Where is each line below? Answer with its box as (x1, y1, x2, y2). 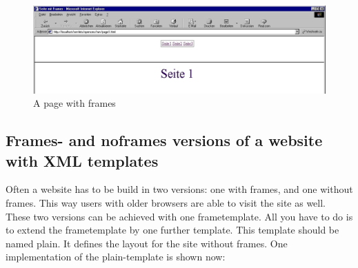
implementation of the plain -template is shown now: (6, 249, 226, 264)
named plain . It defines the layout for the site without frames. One (6, 236, 288, 250)
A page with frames (33, 96, 116, 110)
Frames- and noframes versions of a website (6, 130, 323, 151)
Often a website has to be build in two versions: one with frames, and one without (6, 182, 353, 196)
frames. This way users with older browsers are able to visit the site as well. (6, 195, 326, 209)
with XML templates (6, 150, 159, 171)
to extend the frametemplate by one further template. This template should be (6, 223, 339, 237)
